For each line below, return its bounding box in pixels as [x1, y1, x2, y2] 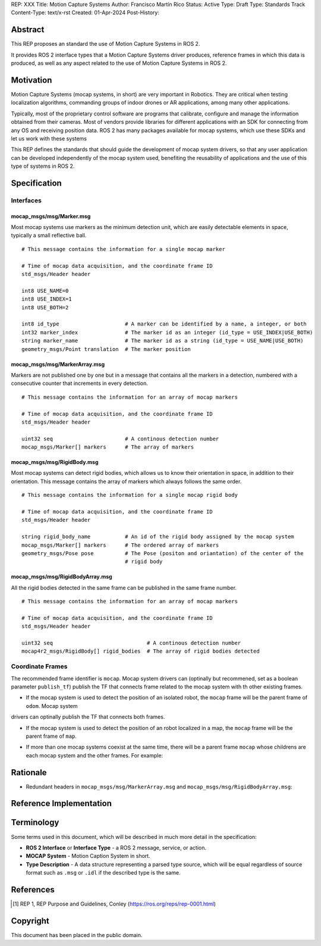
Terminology [11, 817, 59, 828]
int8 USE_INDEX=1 [21, 296, 72, 303]
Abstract [11, 24, 45, 35]
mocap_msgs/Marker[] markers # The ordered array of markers [21, 541, 219, 549]
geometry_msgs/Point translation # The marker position [21, 346, 191, 352]
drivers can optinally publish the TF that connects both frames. [11, 713, 165, 721]
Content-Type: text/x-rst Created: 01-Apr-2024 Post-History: [11, 9, 160, 16]
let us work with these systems [11, 134, 87, 142]
